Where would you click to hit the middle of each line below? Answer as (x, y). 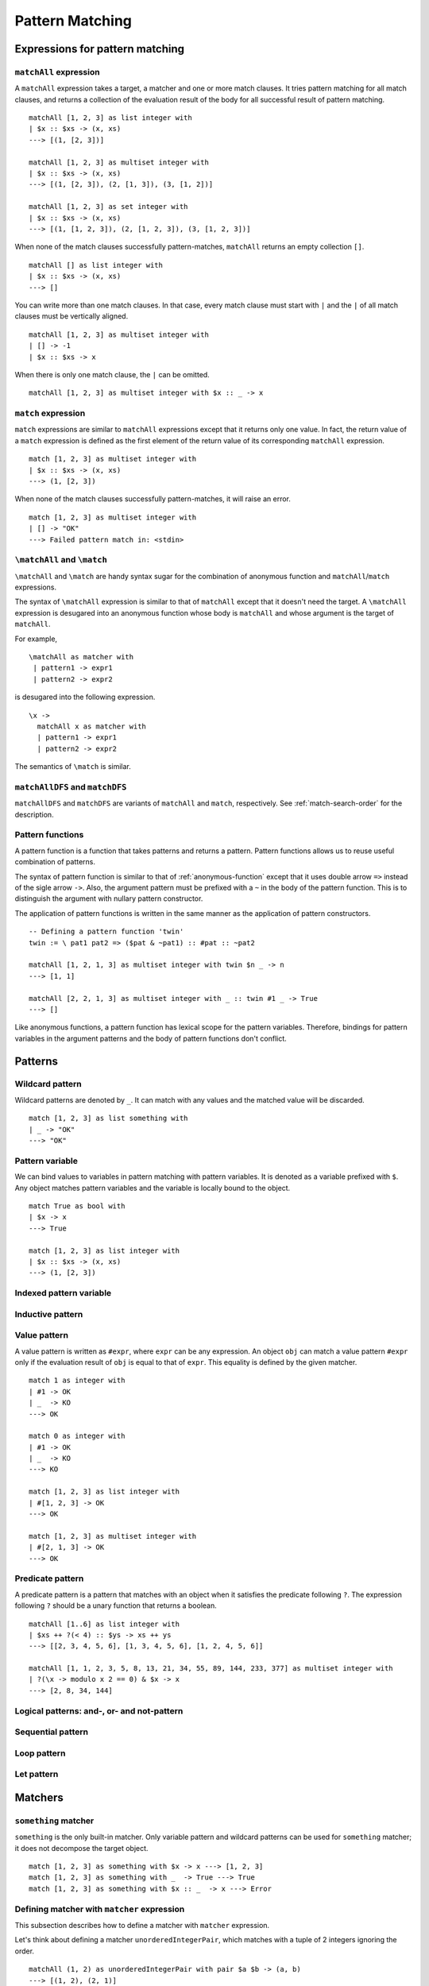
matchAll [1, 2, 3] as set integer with (108, 207)
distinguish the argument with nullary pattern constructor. (109, 898)
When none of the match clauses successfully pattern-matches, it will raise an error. (153, 499)
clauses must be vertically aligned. (71, 316)
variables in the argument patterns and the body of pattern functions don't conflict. (151, 1038)
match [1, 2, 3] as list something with (108, 1119)
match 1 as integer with (77, 1381)
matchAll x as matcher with (92, 726)
